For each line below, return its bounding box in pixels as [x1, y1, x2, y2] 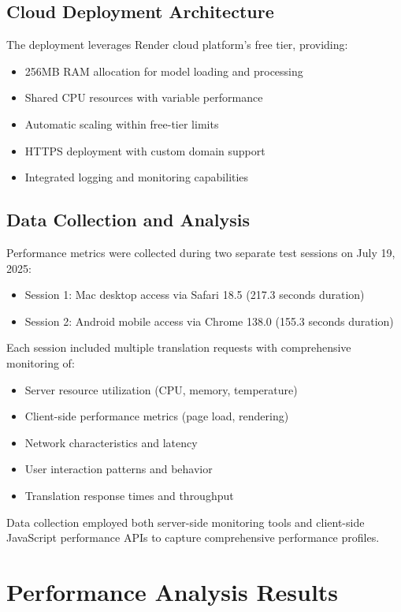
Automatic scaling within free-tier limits [24, 115, 219, 132]
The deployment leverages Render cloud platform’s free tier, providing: [6, 36, 348, 53]
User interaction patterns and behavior [24, 461, 213, 477]
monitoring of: [6, 354, 75, 371]
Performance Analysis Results [6, 575, 339, 607]
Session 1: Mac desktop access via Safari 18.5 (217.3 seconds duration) [24, 286, 365, 303]
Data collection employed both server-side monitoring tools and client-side [6, 513, 365, 530]
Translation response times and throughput [24, 487, 234, 503]
